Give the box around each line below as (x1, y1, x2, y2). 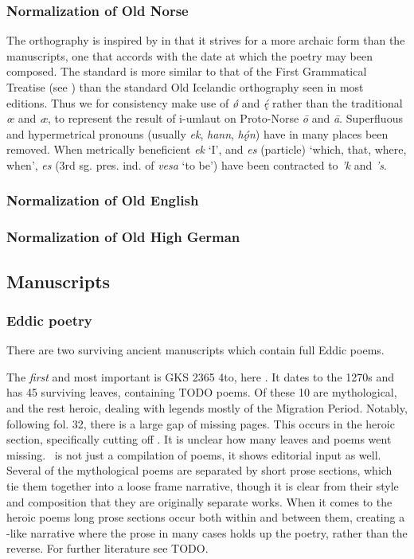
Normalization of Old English (6, 190, 199, 210)
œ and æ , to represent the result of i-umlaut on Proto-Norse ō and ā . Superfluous (6, 110, 403, 127)
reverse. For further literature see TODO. (6, 540, 209, 557)
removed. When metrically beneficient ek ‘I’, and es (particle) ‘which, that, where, (6, 141, 407, 158)
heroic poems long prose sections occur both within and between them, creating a (6, 509, 405, 526)
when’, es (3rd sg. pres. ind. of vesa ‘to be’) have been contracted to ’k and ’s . (6, 156, 387, 173)
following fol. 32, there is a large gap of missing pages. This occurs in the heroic (6, 415, 395, 432)
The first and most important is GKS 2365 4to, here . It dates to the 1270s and (6, 368, 395, 385)
